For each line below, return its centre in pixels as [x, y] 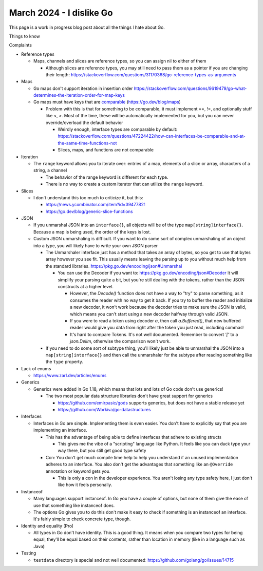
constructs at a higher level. [86, 286]
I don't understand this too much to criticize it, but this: [88, 197]
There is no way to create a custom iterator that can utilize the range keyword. [125, 184]
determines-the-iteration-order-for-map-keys [79, 95]
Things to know [25, 36]
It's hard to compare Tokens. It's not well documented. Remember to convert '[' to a [154, 334]
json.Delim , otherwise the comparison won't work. [120, 341]
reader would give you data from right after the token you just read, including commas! [157, 328]
